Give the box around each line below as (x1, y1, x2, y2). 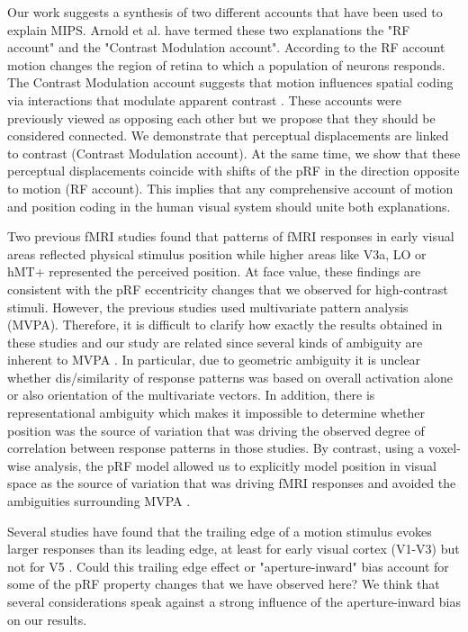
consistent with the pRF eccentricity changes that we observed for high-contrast (7, 279, 448, 298)
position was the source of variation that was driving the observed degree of (7, 420, 425, 439)
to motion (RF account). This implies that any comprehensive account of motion (7, 178, 454, 197)
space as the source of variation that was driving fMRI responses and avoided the (7, 474, 456, 492)
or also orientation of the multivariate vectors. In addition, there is (7, 385, 375, 404)
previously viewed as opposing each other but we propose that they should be (7, 108, 436, 127)
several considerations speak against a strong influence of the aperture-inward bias (7, 592, 461, 610)
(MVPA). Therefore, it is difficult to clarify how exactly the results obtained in (7, 315, 443, 334)
